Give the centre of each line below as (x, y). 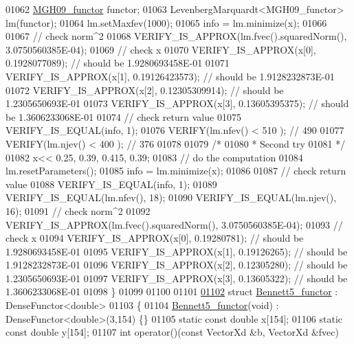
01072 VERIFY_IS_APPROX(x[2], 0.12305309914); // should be (145, 90)
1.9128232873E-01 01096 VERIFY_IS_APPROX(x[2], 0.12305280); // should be (177, 265)
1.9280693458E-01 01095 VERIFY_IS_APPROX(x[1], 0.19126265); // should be (177, 251)
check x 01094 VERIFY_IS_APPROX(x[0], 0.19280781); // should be (155, 238)
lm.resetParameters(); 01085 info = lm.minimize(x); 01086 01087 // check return (176, 171)
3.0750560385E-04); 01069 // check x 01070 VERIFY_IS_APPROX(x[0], (161, 49)
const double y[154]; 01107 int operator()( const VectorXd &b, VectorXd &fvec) (172, 332)
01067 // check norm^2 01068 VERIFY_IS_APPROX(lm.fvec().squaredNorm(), (176, 36)
